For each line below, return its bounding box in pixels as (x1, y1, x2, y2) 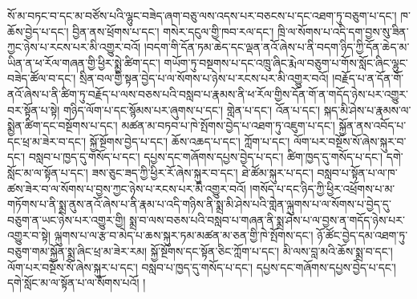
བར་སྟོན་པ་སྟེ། (7, 101, 60, 118)
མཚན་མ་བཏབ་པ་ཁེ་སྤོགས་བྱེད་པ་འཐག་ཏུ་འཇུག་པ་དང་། (121, 117, 335, 134)
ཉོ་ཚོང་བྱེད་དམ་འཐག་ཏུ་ (317, 227, 408, 244)
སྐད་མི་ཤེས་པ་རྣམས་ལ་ (323, 101, 411, 118)
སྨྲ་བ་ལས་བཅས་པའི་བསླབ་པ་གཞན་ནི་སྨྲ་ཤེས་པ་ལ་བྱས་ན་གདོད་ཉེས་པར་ (129, 211, 405, 228)
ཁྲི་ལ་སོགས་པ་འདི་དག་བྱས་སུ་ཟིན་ (277, 22, 409, 39)
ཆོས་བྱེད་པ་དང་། (7, 22, 69, 39)
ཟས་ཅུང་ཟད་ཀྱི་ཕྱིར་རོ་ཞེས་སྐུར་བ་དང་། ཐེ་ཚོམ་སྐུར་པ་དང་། (91, 164, 314, 180)
